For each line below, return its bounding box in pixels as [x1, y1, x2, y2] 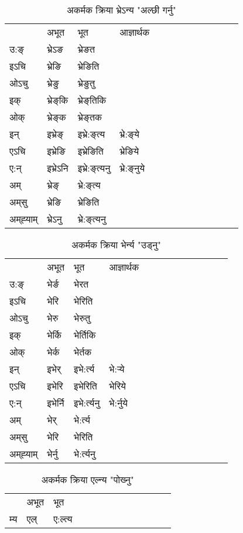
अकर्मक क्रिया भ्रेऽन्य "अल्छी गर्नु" [67, 3, 176, 16]
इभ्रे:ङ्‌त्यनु [77, 161, 111, 175]
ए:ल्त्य [53, 512, 73, 525]
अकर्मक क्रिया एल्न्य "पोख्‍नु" [41, 473, 134, 486]
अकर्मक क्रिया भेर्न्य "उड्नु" [71, 238, 161, 251]
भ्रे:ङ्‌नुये [119, 161, 145, 175]
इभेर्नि [47, 396, 64, 409]
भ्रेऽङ [47, 42, 63, 56]
